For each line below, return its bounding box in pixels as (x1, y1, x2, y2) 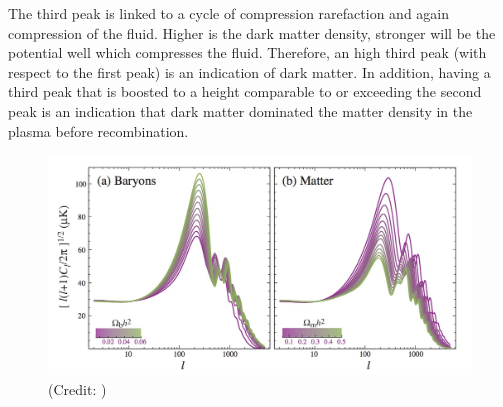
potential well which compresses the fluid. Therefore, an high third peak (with (8, 42, 487, 63)
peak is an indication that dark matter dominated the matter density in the (8, 100, 473, 121)
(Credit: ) (48, 378, 107, 399)
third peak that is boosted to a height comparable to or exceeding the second (8, 81, 482, 102)
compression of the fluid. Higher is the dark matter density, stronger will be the (8, 22, 496, 43)
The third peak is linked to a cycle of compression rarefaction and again (8, 3, 449, 23)
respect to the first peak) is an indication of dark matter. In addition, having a (8, 61, 491, 82)
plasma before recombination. (8, 120, 189, 141)
